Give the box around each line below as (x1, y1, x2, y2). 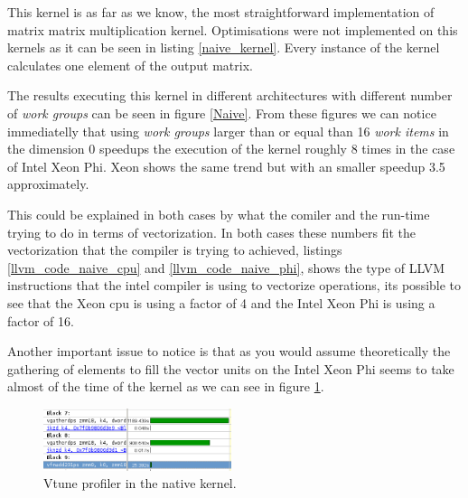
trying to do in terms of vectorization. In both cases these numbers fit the (7, 222, 417, 241)
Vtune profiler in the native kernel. (43, 474, 237, 493)
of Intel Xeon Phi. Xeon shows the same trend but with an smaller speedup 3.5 (7, 156, 445, 175)
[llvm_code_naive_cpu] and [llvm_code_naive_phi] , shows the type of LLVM (7, 258, 445, 277)
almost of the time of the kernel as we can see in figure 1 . (7, 377, 324, 396)
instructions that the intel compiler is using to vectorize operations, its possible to (7, 276, 462, 295)
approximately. (7, 174, 89, 193)
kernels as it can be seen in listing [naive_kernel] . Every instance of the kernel (7, 38, 440, 57)
